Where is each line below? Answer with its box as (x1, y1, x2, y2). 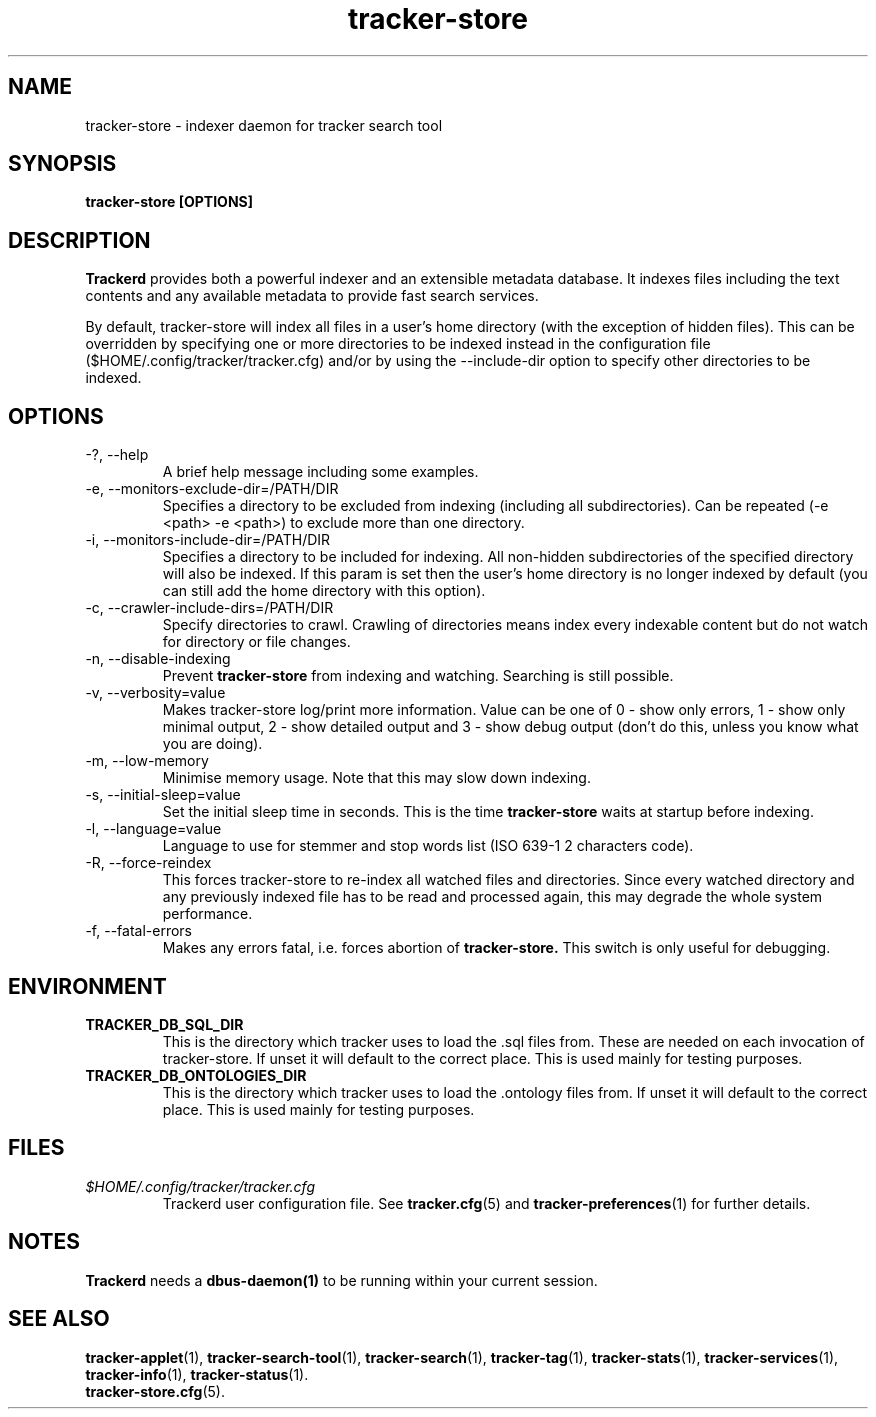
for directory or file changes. (162, 633, 351, 651)
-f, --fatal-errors (85, 922, 192, 940)
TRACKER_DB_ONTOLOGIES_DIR (85, 1066, 307, 1084)
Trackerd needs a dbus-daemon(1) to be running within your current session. (85, 1271, 598, 1289)
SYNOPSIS (8, 151, 117, 177)
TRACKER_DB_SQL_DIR (85, 1015, 244, 1033)
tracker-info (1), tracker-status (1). (85, 1365, 309, 1383)
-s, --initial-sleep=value (85, 786, 241, 804)
